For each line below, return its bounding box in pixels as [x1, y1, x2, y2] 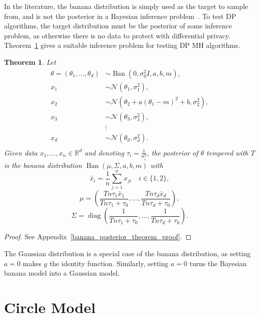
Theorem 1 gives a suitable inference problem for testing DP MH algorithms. [4, 40, 241, 50]
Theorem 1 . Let [4, 56, 56, 67]
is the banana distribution [4, 159, 82, 170]
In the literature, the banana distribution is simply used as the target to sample [4, 1, 249, 11]
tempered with [206, 147, 249, 158]
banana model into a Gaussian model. [4, 268, 120, 278]
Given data [4, 147, 38, 158]
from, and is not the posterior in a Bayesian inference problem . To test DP [4, 10, 237, 21]
